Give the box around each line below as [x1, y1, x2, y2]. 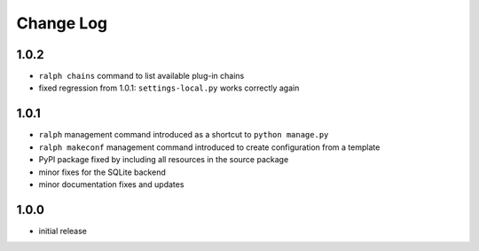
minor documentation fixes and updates [38, 178, 185, 190]
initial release [38, 225, 88, 236]
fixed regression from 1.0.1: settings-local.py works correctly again [38, 82, 300, 93]
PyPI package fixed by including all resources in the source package [38, 154, 289, 165]
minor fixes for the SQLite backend [38, 167, 166, 177]
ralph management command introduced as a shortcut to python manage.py [38, 129, 329, 140]
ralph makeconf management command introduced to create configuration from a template [38, 142, 381, 153]
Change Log [16, 13, 108, 33]
